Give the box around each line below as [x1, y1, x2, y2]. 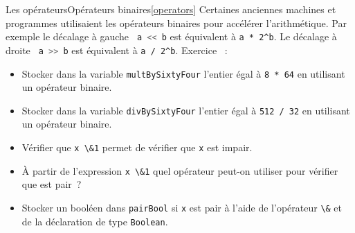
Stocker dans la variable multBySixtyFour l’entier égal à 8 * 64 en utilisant [21, 66, 345, 80]
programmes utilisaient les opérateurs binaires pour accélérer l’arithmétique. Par [6, 15, 347, 30]
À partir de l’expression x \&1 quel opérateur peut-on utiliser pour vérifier [21, 163, 338, 178]
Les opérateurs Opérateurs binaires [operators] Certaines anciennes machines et [6, 2, 336, 16]
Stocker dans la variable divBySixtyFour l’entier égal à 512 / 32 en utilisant [21, 103, 350, 117]
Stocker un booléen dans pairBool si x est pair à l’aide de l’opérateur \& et [21, 200, 343, 214]
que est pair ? [21, 177, 82, 191]
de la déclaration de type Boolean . [21, 214, 168, 228]
